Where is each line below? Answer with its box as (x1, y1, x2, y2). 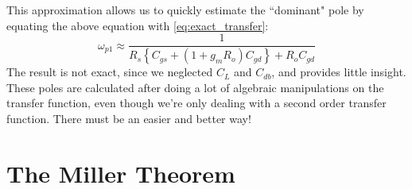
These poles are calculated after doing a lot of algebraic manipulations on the (6, 79, 384, 95)
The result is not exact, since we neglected (6, 64, 213, 80)
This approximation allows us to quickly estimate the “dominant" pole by (6, 2, 364, 17)
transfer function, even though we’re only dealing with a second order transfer (6, 94, 387, 111)
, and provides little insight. (271, 64, 406, 80)
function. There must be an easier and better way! (6, 110, 251, 126)
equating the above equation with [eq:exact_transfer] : (6, 17, 269, 33)
